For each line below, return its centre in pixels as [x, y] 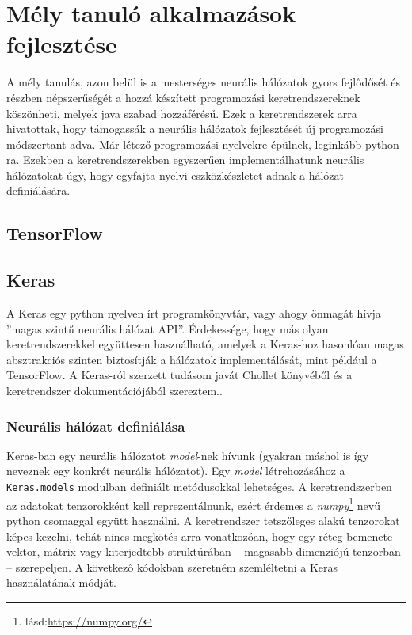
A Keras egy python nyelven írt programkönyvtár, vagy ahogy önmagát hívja [194, 313]
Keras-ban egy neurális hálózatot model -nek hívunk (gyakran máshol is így [188, 455]
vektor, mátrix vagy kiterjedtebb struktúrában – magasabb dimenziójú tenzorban [204, 551]
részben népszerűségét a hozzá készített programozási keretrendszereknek [183, 97]
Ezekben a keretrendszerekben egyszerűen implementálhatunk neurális [194, 160]
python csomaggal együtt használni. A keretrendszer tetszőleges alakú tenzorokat [203, 520]
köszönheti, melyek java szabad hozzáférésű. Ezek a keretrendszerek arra [182, 113]
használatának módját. [61, 582]
